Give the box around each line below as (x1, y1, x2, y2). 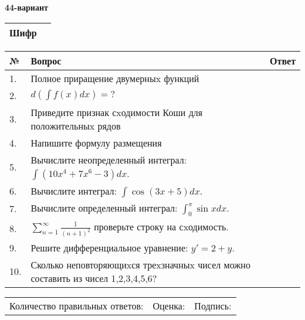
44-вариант (5, 1, 48, 13)
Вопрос (30, 53, 62, 67)
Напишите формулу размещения (30, 135, 162, 149)
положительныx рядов (30, 118, 121, 132)
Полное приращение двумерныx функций (30, 71, 199, 85)
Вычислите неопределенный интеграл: (30, 152, 187, 166)
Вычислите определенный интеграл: (30, 200, 178, 215)
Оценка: (152, 298, 185, 312)
